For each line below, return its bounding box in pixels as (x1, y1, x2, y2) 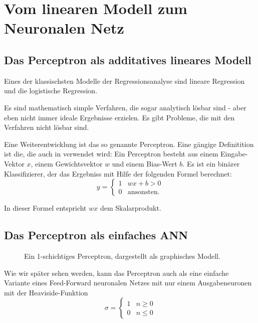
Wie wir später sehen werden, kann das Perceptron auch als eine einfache (4, 267, 229, 278)
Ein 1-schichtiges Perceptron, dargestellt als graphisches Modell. (24, 250, 220, 261)
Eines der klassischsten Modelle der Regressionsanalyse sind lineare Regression (4, 75, 245, 86)
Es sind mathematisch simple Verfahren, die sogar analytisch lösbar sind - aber (4, 102, 246, 112)
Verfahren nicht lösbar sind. (4, 122, 89, 132)
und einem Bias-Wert (112, 158, 177, 169)
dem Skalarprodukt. (100, 203, 161, 213)
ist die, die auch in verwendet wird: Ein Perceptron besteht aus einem (4, 148, 218, 159)
